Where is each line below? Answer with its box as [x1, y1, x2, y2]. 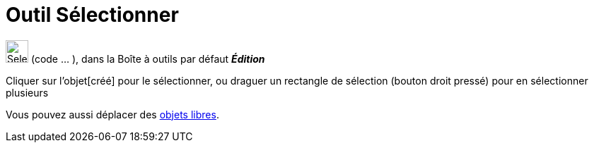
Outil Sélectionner [6, 3, 179, 27]
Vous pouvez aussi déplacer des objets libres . [6, 108, 219, 121]
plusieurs [6, 86, 49, 99]
